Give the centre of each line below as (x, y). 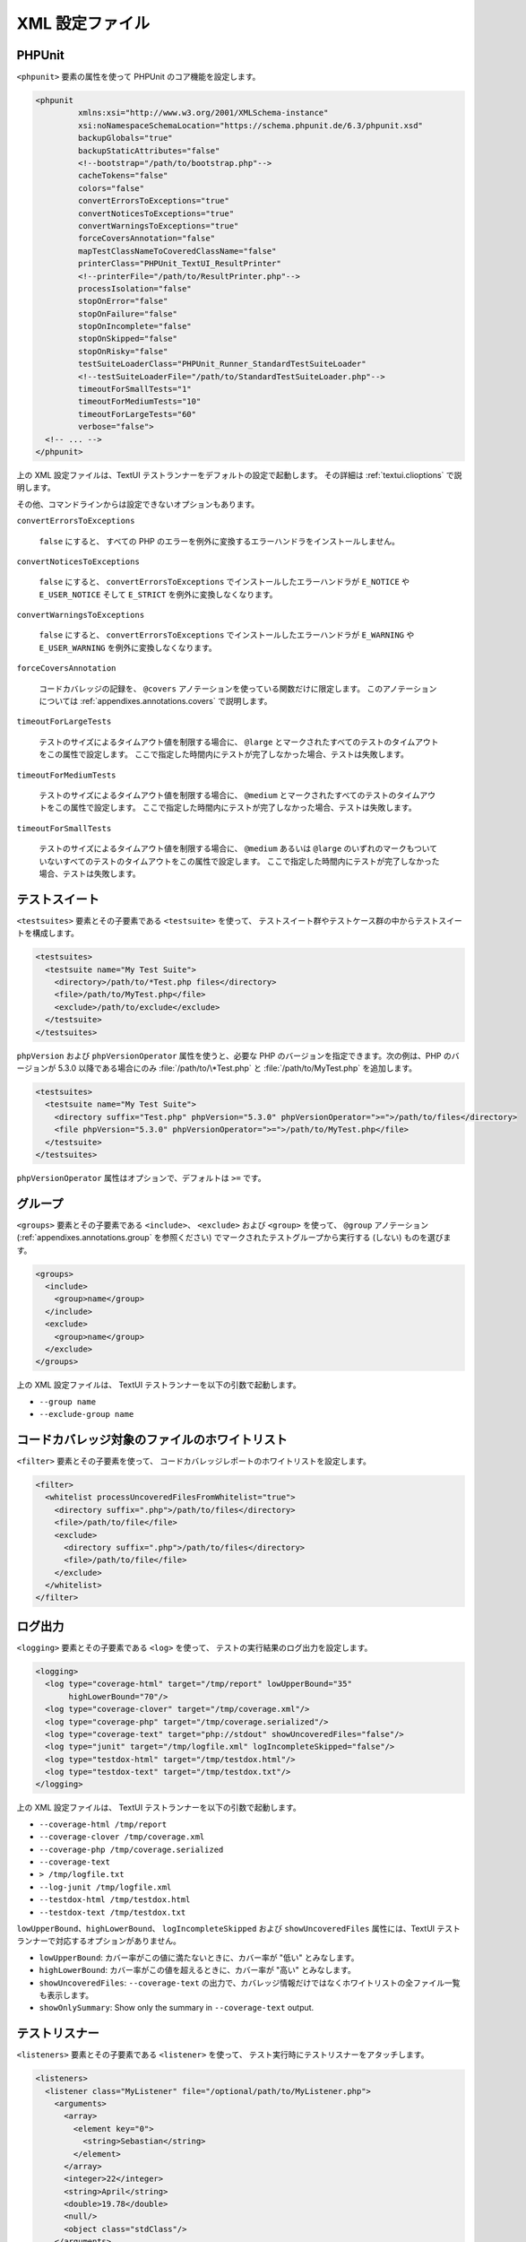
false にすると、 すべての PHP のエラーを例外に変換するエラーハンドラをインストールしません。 (220, 541)
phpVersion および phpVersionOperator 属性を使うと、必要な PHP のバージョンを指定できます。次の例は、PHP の (234, 1056)
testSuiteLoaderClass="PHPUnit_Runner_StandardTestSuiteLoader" (222, 364)
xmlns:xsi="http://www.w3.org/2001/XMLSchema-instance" (203, 113)
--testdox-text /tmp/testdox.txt (112, 1912)
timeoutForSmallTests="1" (134, 389)
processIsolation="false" (134, 288)
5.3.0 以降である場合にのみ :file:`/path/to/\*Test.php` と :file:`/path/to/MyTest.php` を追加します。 (237, 1068)
